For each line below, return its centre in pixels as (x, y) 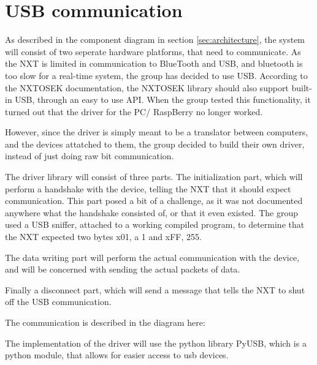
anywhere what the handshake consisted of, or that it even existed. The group (151, 212)
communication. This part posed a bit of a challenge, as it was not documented (154, 201)
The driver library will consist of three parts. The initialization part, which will (154, 177)
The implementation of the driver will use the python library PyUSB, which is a (156, 343)
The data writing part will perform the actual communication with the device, (152, 257)
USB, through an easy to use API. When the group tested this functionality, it (163, 100)
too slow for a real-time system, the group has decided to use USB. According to (156, 75)
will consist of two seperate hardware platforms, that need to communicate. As (153, 51)
